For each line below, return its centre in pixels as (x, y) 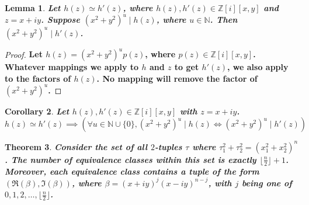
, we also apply (258, 67)
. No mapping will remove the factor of (177, 78)
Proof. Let (24, 54)
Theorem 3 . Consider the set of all (76, 146)
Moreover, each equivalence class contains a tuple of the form (132, 171)
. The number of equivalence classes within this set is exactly (131, 159)
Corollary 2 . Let (37, 111)
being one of (267, 183)
